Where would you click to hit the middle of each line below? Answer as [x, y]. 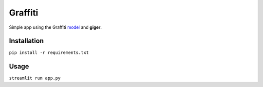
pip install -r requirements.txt [49, 53]
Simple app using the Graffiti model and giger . [56, 27]
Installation [26, 41]
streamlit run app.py [35, 78]
